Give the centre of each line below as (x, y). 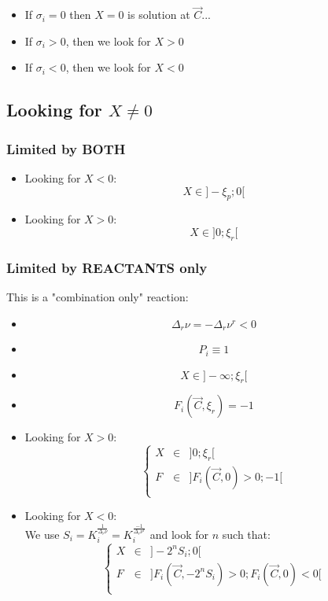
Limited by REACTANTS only (107, 267)
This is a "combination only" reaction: (98, 297)
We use (42, 534)
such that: (246, 534)
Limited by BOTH (66, 148)
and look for (179, 534)
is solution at (159, 15)
